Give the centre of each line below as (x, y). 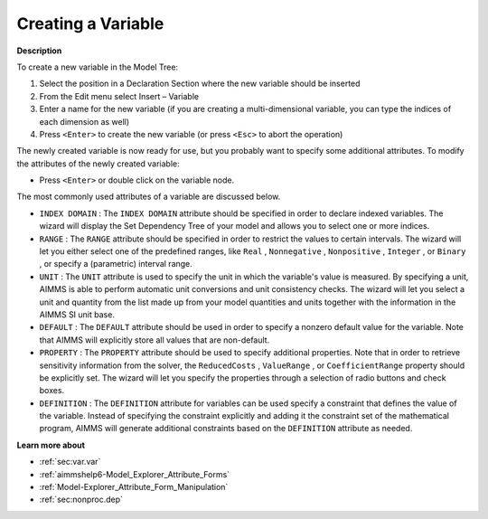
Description (39, 51)
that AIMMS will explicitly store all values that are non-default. (155, 340)
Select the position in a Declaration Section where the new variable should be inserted (200, 84)
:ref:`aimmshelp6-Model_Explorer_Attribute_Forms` (135, 474)
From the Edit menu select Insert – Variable (119, 96)
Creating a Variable (90, 24)
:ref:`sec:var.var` (70, 462)
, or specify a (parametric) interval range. (116, 264)
